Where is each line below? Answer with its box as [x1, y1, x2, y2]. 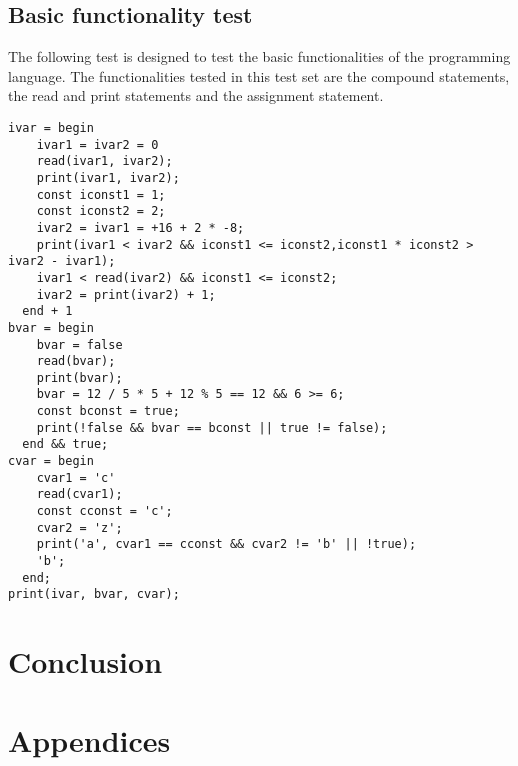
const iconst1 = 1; [36, 187, 166, 202]
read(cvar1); [36, 487, 123, 502]
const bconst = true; [36, 404, 180, 419]
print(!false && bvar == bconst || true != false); [36, 420, 388, 435]
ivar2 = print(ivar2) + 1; [36, 287, 216, 302]
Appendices [8, 719, 171, 760]
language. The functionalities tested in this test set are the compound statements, [8, 65, 510, 86]
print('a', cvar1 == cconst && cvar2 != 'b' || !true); [36, 537, 417, 552]
